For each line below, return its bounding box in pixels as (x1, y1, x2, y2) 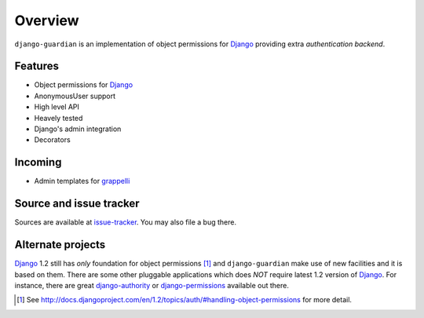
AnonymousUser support (34, 91, 116, 101)
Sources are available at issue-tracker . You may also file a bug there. (14, 217, 237, 227)
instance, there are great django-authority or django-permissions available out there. (14, 280, 290, 290)
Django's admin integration (34, 124, 122, 133)
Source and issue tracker (14, 197, 141, 210)
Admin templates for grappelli (34, 177, 130, 186)
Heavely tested (34, 113, 83, 122)
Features (14, 60, 59, 73)
